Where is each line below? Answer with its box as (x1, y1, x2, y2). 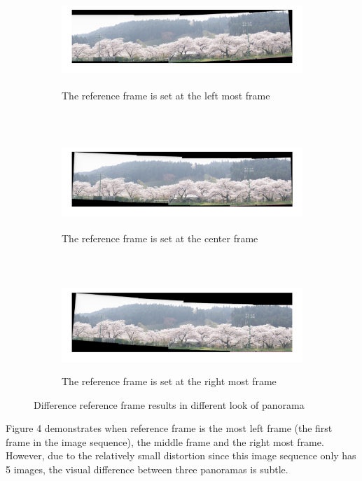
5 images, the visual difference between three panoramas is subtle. (6, 461, 288, 476)
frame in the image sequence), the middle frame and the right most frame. (6, 434, 324, 449)
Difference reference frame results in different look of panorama (34, 397, 305, 412)
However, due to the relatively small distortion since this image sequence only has (6, 448, 356, 463)
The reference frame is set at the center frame (62, 230, 258, 245)
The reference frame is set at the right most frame (62, 374, 277, 388)
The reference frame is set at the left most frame (62, 88, 270, 102)
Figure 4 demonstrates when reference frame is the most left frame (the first (6, 421, 333, 435)
